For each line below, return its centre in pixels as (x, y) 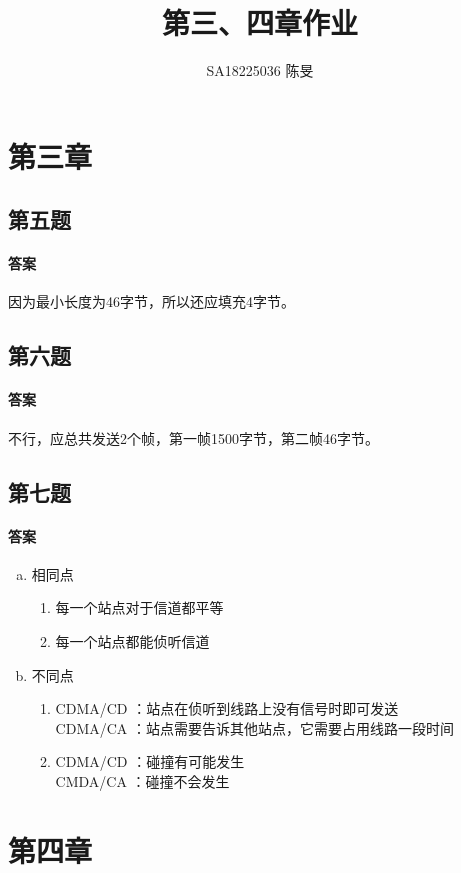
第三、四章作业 (259, 22)
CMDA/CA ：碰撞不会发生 (142, 780)
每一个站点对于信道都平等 (139, 607)
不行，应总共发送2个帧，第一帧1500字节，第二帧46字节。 (193, 437)
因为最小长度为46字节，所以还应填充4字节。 (151, 301)
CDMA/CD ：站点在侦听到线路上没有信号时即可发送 (227, 708)
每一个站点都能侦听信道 (132, 641)
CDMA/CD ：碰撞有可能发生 (150, 761)
